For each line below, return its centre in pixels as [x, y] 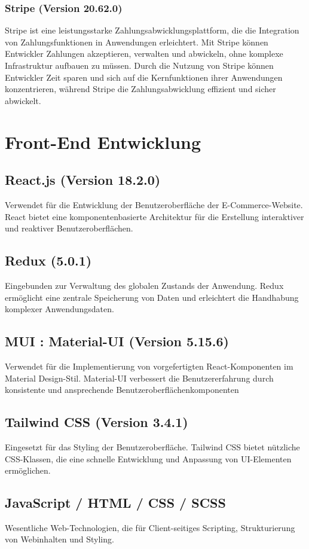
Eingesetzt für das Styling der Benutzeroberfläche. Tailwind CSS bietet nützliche [152, 446]
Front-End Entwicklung [103, 141]
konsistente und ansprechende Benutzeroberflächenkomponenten [122, 390]
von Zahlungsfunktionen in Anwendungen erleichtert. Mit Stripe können [137, 42]
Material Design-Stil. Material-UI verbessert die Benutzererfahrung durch [139, 378]
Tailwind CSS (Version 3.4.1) [97, 422]
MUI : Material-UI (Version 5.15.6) [117, 341]
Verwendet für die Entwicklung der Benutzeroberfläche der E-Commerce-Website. [154, 204]
